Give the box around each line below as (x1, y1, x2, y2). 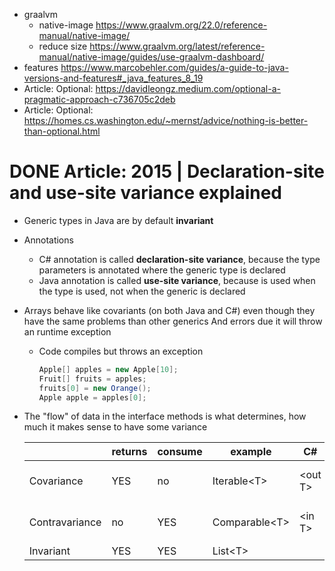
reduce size (38, 40, 88, 52)
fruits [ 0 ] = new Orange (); (38, 383, 152, 393)
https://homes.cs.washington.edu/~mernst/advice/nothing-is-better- (23, 115, 309, 126)
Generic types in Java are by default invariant (23, 214, 214, 226)
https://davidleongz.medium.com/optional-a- (95, 83, 281, 94)
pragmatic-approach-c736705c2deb (23, 94, 176, 105)
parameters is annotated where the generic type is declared (38, 264, 286, 276)
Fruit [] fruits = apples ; (38, 374, 147, 384)
